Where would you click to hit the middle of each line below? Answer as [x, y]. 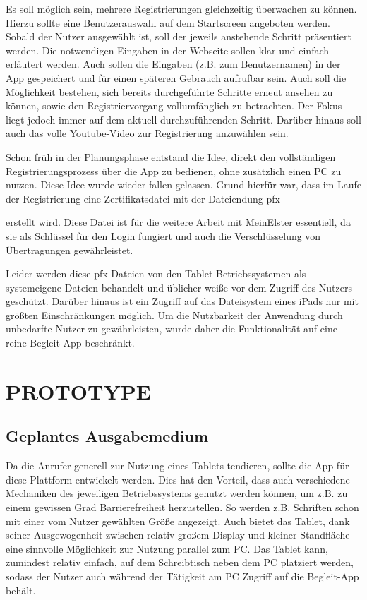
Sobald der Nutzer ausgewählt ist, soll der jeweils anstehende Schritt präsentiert [179, 36]
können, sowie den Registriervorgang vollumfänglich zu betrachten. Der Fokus [174, 106]
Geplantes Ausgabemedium [107, 436]
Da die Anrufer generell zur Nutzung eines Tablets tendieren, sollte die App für [178, 466]
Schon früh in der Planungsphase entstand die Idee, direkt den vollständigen [171, 156]
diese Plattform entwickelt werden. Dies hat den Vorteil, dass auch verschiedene [178, 479]
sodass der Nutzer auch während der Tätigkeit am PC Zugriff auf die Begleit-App [182, 576]
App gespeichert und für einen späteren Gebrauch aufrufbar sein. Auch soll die [176, 77]
